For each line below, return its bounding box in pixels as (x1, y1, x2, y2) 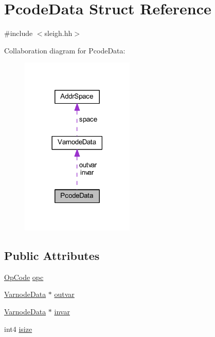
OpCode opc (4, 271, 44, 282)
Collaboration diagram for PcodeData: (4, 45, 126, 55)
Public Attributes (4, 248, 100, 264)
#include (4, 28, 33, 39)
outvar (54, 289, 75, 299)
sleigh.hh (44, 28, 73, 39)
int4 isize (4, 323, 32, 334)
